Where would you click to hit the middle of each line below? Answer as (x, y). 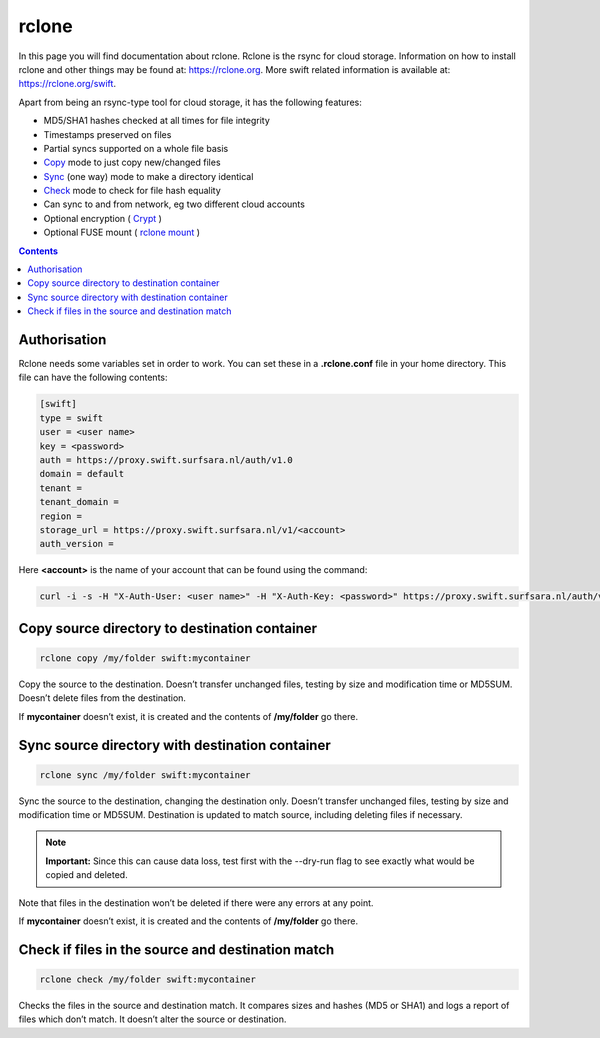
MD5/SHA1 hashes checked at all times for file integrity (156, 121)
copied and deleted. (87, 875)
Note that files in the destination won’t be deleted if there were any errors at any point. (196, 902)
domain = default (82, 474)
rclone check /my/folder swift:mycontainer (148, 979)
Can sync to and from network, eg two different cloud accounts (174, 204)
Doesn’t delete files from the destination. (102, 698)
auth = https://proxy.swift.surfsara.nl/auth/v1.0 (166, 460)
